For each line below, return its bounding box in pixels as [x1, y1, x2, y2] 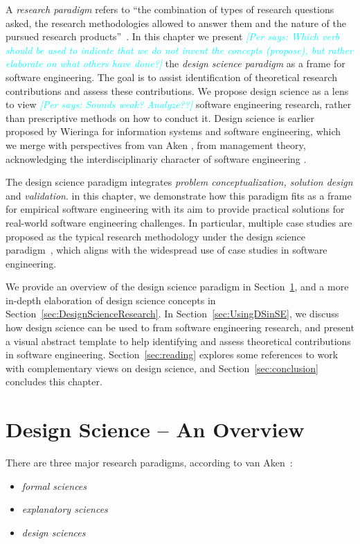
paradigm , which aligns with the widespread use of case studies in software [6, 243, 327, 257]
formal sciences [21, 478, 87, 493]
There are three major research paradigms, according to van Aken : [6, 455, 293, 470]
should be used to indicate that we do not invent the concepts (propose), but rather [6, 42, 353, 57]
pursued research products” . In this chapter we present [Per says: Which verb [6, 29, 340, 44]
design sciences [21, 525, 86, 539]
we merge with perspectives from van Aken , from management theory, [6, 137, 306, 152]
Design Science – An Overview [6, 415, 305, 444]
